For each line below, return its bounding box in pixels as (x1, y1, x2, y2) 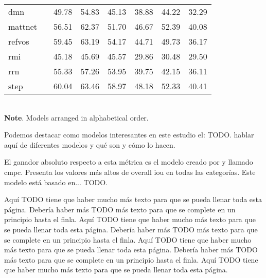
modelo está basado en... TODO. (4, 176, 108, 187)
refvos (8, 35, 29, 47)
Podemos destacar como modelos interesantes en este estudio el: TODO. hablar (4, 129, 254, 140)
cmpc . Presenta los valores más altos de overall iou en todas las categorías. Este (4, 166, 256, 177)
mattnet (8, 21, 38, 32)
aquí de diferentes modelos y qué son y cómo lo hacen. (4, 139, 175, 150)
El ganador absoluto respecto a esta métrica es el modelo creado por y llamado (4, 156, 253, 167)
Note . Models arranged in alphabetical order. (4, 112, 149, 123)
